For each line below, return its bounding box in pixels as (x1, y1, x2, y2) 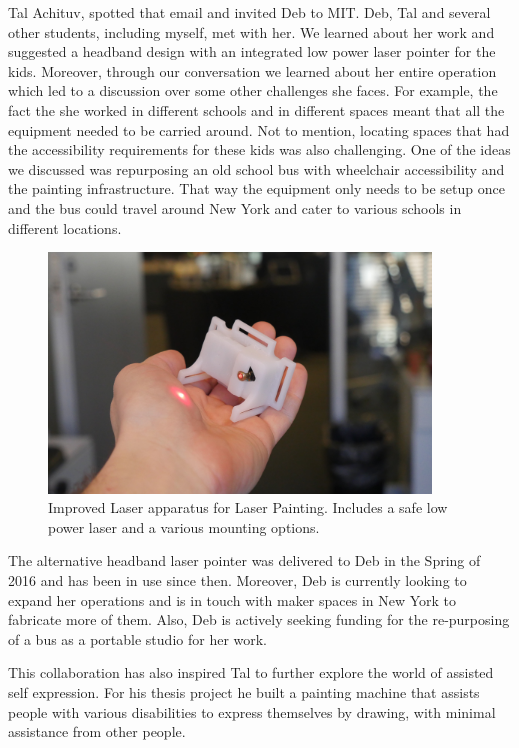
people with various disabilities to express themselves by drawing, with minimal (8, 701, 496, 722)
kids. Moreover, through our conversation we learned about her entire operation (8, 60, 497, 81)
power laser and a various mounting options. (48, 516, 320, 537)
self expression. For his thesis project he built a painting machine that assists (8, 681, 480, 702)
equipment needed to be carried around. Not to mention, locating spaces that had (8, 119, 510, 140)
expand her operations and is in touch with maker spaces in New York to (8, 589, 457, 610)
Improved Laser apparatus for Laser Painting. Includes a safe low (48, 497, 448, 518)
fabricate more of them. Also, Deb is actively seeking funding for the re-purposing (8, 609, 510, 630)
